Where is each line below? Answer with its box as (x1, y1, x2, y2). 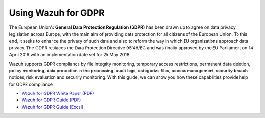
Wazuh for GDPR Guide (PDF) (21, 97, 81, 103)
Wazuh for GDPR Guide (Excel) (21, 104, 84, 110)
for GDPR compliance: (9, 81, 54, 87)
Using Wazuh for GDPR (9, 7, 105, 18)
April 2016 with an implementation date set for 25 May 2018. (9, 52, 131, 58)
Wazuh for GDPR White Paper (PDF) (21, 91, 94, 96)
